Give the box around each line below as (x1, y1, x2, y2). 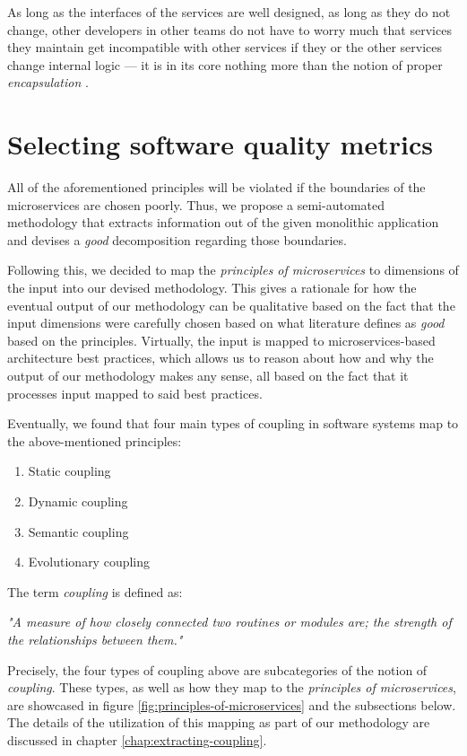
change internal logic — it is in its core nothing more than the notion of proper (7, 55, 443, 74)
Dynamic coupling (28, 492, 128, 510)
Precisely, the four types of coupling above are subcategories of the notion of (7, 660, 428, 679)
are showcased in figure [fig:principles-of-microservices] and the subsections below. (7, 695, 456, 714)
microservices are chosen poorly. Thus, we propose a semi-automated (7, 195, 385, 214)
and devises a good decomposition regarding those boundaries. (7, 230, 347, 249)
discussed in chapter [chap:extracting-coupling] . (7, 730, 267, 749)
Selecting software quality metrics (7, 126, 433, 163)
